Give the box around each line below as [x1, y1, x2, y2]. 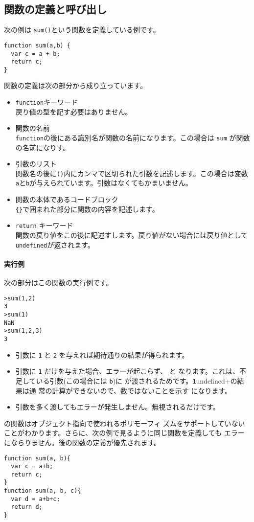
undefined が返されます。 [15, 239, 94, 250]
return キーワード [15, 220, 73, 230]
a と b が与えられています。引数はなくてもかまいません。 [15, 178, 192, 188]
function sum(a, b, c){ [4, 487, 81, 495]
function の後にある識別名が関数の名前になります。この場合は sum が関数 [15, 132, 250, 142]
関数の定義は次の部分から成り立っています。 [4, 80, 147, 91]
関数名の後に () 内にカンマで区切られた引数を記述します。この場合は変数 [15, 168, 248, 178]
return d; [11, 503, 43, 511]
